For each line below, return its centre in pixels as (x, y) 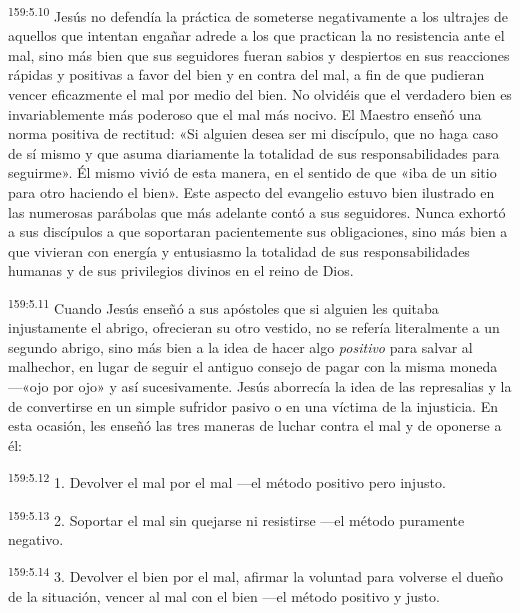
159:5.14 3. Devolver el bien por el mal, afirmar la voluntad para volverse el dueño (256, 575)
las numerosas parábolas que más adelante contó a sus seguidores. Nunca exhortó (257, 211)
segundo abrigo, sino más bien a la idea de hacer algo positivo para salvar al (240, 346)
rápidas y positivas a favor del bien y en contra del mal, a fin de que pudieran (246, 74)
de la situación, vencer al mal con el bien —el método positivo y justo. (224, 595)
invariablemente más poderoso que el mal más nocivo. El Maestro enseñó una (245, 113)
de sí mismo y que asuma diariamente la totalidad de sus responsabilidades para (254, 152)
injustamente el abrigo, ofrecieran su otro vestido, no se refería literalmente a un (254, 327)
